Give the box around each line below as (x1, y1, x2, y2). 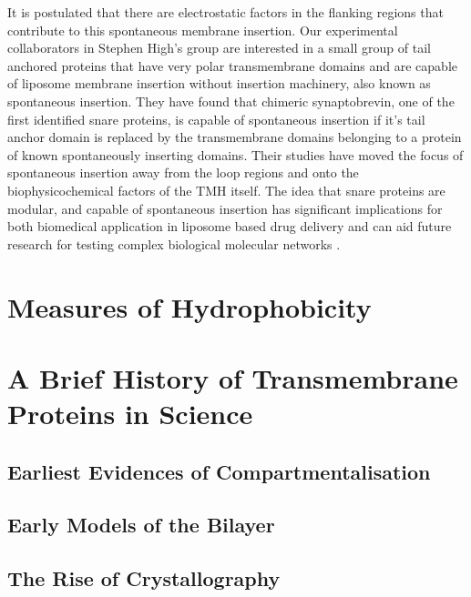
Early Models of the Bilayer (7, 511, 275, 539)
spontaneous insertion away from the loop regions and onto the (7, 163, 359, 182)
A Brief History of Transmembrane (7, 359, 458, 396)
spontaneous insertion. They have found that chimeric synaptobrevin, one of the (7, 91, 455, 110)
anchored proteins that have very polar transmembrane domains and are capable (7, 56, 458, 75)
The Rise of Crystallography (7, 564, 281, 592)
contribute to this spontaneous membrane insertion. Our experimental (7, 20, 398, 39)
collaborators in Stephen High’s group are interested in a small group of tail (7, 38, 431, 57)
